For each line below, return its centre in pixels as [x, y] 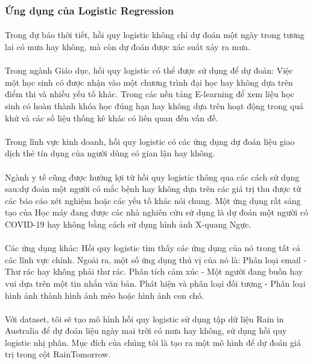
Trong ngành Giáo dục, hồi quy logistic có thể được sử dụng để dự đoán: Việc [149, 70]
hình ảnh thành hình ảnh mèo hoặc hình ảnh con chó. [105, 295]
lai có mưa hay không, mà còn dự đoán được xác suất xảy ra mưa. [128, 47]
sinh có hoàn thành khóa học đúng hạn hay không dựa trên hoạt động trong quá [154, 106]
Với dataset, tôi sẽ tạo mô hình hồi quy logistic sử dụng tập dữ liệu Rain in [144, 318]
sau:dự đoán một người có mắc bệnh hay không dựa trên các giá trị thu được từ [153, 189]
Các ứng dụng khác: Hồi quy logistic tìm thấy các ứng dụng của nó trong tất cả [153, 248]
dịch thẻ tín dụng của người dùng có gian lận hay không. [110, 153]
